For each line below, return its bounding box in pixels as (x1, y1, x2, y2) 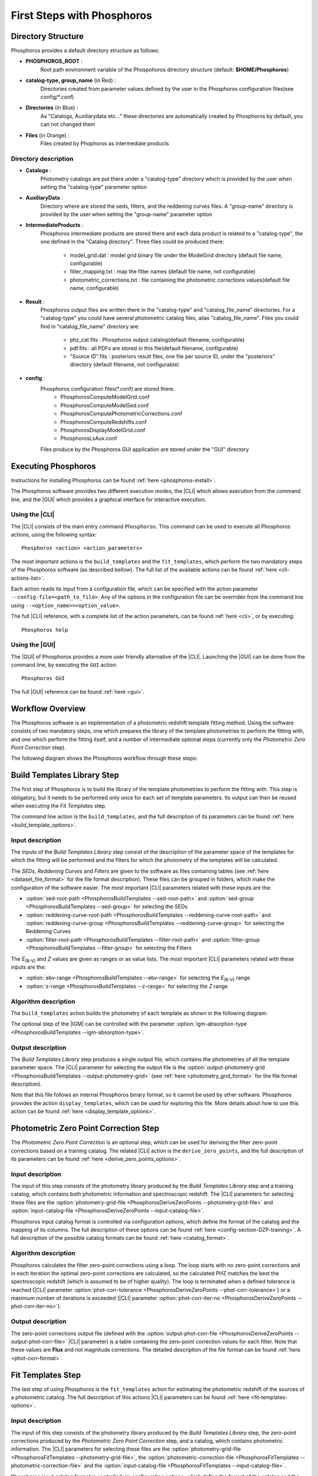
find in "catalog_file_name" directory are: (40, 322, 140, 330)
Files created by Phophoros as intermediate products (40, 139, 169, 147)
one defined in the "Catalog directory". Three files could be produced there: (40, 238, 224, 245)
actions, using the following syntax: (11, 531, 97, 538)
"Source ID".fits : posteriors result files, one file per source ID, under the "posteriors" (69, 352, 275, 360)
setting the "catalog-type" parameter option (40, 183, 147, 190)
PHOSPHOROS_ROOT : (25, 58, 82, 65)
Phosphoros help (21, 626, 68, 633)
